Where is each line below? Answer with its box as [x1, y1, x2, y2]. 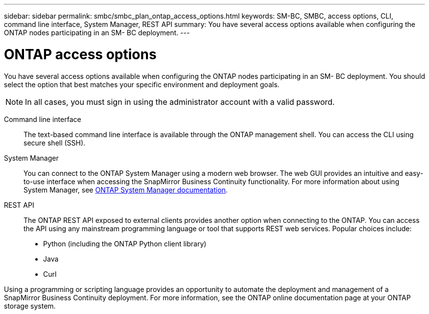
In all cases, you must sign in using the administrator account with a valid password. [25, 97, 335, 107]
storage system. [4, 301, 56, 310]
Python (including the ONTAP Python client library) [43, 239, 207, 248]
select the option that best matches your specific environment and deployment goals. [4, 80, 280, 89]
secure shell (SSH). [24, 138, 86, 147]
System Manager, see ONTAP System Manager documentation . [24, 185, 228, 194]
